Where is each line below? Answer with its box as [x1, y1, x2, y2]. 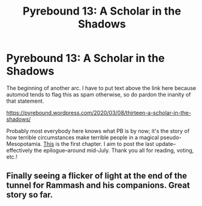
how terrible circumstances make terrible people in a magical [6, 134, 160, 141]
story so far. [6, 190, 53, 200]
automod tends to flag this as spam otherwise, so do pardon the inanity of [6, 91, 191, 98]
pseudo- [160, 134, 182, 141]
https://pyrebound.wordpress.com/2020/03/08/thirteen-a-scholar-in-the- [6, 109, 191, 116]
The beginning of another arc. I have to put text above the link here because [6, 84, 197, 92]
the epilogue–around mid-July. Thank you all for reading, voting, [33, 146, 194, 154]
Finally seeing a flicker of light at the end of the [6, 171, 187, 181]
